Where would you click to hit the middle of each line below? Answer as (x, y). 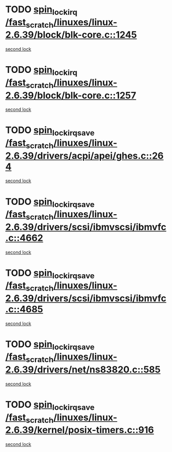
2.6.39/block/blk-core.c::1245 (71, 35)
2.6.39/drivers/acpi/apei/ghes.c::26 (84, 156)
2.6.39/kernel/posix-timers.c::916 (80, 430)
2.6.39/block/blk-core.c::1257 (71, 95)
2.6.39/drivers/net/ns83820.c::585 (83, 370)
